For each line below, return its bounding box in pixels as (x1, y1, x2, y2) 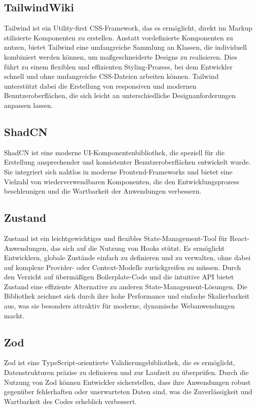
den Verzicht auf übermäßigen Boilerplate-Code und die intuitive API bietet (4, 272, 234, 282)
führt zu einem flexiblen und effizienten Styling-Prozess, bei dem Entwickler (4, 61, 233, 71)
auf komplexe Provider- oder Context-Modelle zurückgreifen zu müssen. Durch (4, 262, 241, 272)
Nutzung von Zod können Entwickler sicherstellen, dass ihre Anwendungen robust (4, 376, 251, 387)
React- (229, 233, 250, 243)
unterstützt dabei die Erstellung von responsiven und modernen (4, 80, 197, 91)
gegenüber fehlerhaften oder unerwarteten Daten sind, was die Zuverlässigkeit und (4, 386, 253, 397)
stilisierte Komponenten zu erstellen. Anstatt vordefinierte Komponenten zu (4, 32, 233, 42)
